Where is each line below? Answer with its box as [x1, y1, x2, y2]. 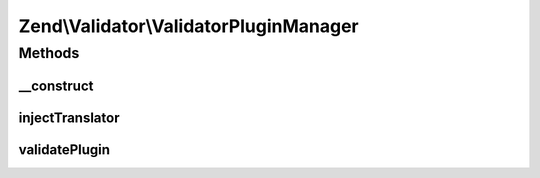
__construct [18, 77, 94, 94]
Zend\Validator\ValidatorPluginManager [18, 15, 359, 37]
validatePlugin [18, 141, 110, 158]
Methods [18, 44, 80, 62]
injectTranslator [18, 109, 120, 126]
